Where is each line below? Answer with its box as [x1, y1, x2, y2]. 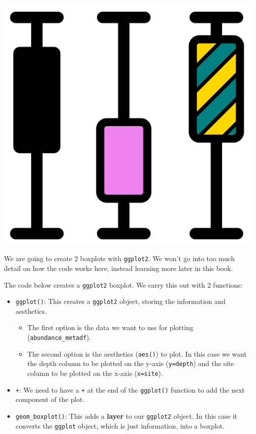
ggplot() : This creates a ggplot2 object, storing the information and [15, 296, 226, 306]
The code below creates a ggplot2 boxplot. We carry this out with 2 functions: [4, 279, 243, 290]
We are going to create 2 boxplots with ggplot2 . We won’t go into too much [4, 253, 235, 264]
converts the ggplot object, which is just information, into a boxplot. [15, 420, 225, 431]
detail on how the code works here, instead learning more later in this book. [4, 263, 233, 273]
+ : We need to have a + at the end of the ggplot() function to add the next [15, 384, 245, 395]
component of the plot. [15, 394, 85, 404]
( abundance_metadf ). [27, 332, 91, 342]
